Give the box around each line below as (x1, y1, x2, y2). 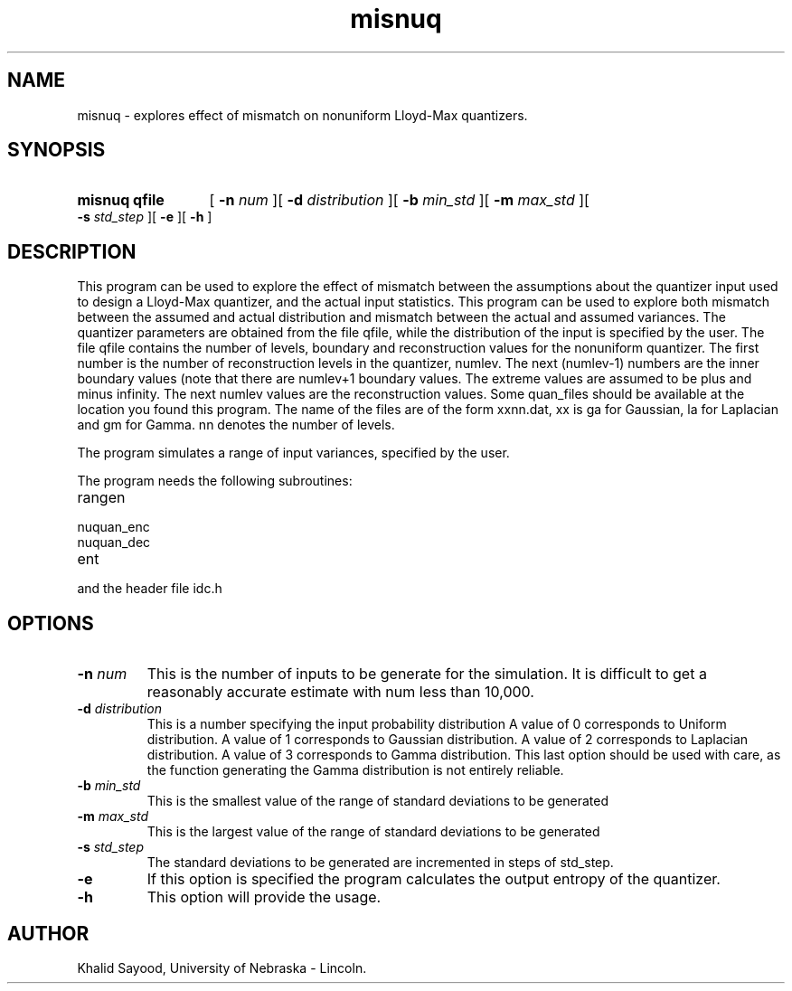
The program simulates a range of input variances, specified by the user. (77, 445, 510, 461)
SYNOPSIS (7, 138, 106, 162)
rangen (77, 488, 126, 507)
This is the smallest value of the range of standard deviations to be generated (146, 793, 609, 809)
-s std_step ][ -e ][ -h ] (77, 209, 212, 225)
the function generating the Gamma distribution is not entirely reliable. (146, 762, 564, 779)
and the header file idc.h (77, 580, 222, 597)
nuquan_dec (77, 534, 151, 551)
